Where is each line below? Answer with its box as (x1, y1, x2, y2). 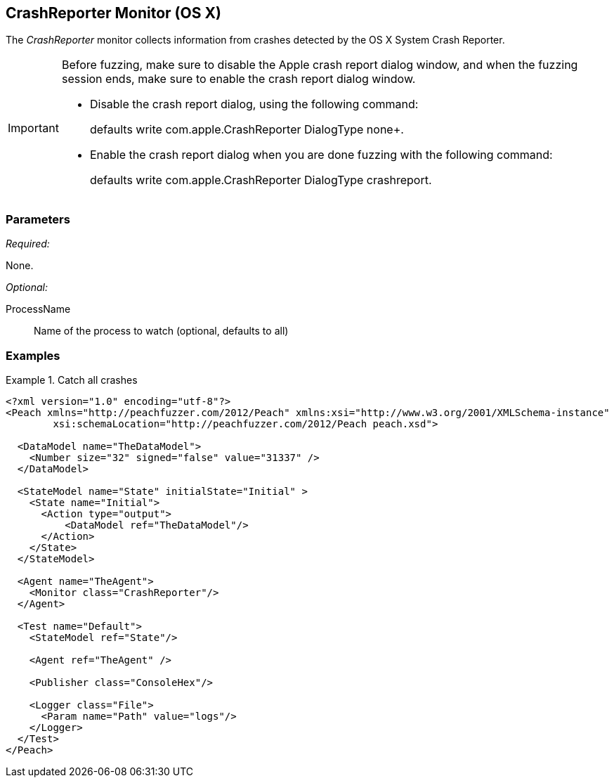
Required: (6, 238, 50, 250)
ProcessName (6, 303, 71, 316)
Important (8, 121, 59, 136)
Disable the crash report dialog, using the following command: (89, 97, 419, 112)
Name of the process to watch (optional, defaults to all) (34, 325, 289, 337)
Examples (6, 348, 60, 363)
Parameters (6, 212, 70, 226)
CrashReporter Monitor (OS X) (6, 4, 221, 22)
